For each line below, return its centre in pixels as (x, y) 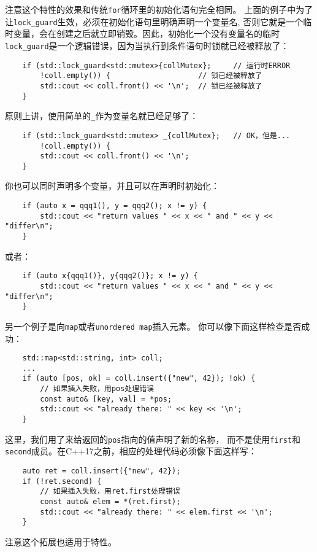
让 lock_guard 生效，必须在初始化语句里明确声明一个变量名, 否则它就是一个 (154, 21)
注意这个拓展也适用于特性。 (61, 542)
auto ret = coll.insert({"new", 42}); (101, 471)
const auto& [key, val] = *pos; (106, 399)
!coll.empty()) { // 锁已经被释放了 (151, 76)
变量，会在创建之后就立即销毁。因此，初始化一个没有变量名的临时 (146, 33)
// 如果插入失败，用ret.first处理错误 (110, 492)
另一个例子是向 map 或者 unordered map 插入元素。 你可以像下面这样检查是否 (153, 326)
